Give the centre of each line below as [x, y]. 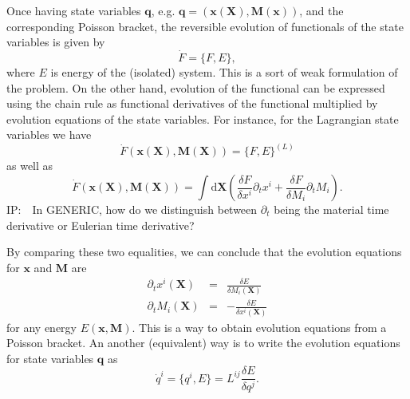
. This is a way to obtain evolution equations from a [259, 327]
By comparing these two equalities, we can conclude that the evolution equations [204, 252]
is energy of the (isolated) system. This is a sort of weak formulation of [224, 72]
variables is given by [56, 42]
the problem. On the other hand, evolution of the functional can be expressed [196, 87]
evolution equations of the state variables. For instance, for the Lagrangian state [203, 119]
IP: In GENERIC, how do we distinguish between [132, 209]
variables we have [49, 134]
